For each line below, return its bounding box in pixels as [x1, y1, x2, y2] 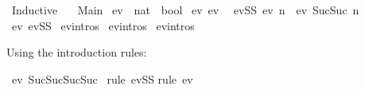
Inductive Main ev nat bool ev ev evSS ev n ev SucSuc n [11, 2, 359, 18]
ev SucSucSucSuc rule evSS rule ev [11, 70, 193, 87]
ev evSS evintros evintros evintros [11, 17, 195, 33]
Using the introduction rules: [6, 44, 147, 61]
